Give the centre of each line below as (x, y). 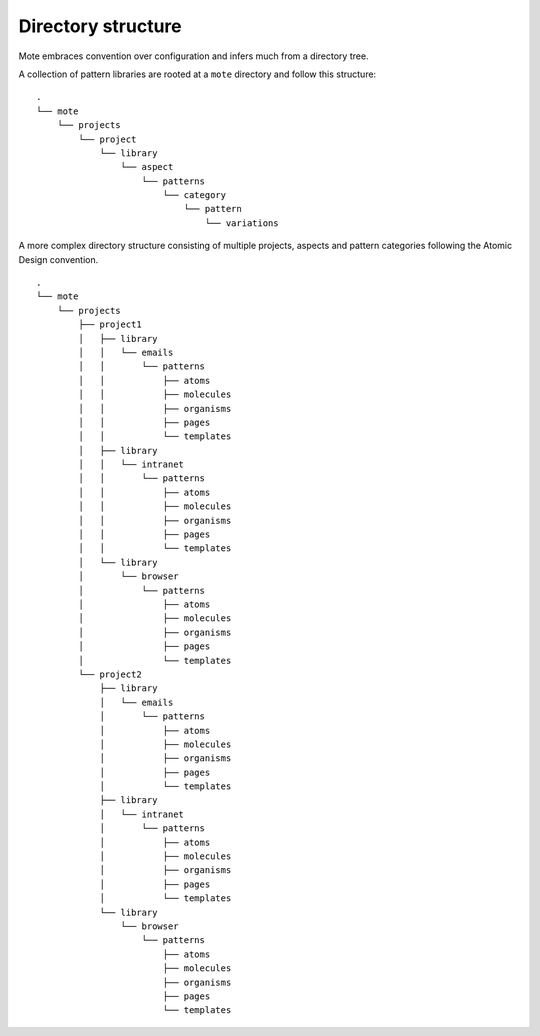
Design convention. (58, 259)
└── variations (241, 223)
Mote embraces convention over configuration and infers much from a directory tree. (193, 56)
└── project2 (110, 674)
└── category (194, 195)
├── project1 (110, 324)
